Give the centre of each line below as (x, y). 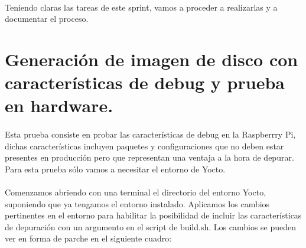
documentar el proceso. (47, 19)
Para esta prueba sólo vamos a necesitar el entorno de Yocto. (115, 169)
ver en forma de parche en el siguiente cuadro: (88, 238)
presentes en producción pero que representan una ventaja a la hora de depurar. (149, 157)
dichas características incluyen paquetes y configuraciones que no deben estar (144, 146)
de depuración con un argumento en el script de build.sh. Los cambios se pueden (151, 226)
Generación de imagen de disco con (152, 59)
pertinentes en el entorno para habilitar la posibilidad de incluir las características (153, 215)
